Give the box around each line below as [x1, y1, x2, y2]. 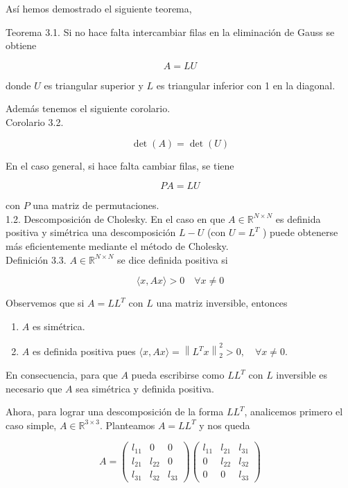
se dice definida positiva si [117, 252, 228, 266]
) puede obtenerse [262, 225, 338, 240]
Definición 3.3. [6, 252, 67, 266]
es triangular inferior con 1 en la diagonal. [156, 78, 336, 92]
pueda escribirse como [131, 368, 225, 382]
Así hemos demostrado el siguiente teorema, [6, 1, 192, 15]
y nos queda [199, 417, 250, 432]
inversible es [276, 368, 328, 382]
